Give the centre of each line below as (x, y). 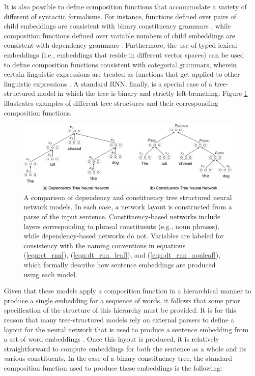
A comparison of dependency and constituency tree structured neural (128, 197)
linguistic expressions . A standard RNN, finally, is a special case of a (108, 83)
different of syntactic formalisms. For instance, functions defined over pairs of (120, 16)
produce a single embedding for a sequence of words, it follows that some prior (122, 300)
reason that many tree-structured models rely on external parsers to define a (119, 319)
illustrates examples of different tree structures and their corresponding (111, 102)
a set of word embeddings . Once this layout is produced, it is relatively (112, 339)
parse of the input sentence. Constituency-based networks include (122, 217)
